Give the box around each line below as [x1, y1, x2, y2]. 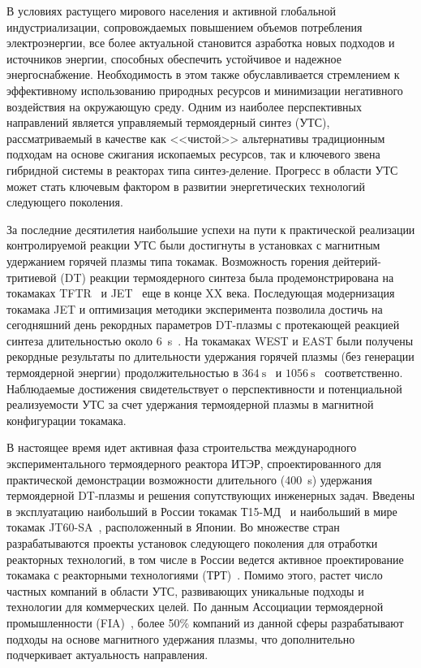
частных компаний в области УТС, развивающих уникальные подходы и [6, 582, 364, 599]
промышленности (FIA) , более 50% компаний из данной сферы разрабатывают [6, 614, 404, 631]
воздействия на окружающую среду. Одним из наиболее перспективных [6, 98, 362, 115]
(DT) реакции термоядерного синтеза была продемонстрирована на [60, 268, 394, 285]
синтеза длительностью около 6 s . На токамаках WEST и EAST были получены [6, 332, 414, 349]
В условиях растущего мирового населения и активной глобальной [6, 2, 337, 19]
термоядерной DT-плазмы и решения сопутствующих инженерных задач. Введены [6, 487, 415, 504]
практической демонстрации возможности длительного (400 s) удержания [6, 471, 372, 488]
